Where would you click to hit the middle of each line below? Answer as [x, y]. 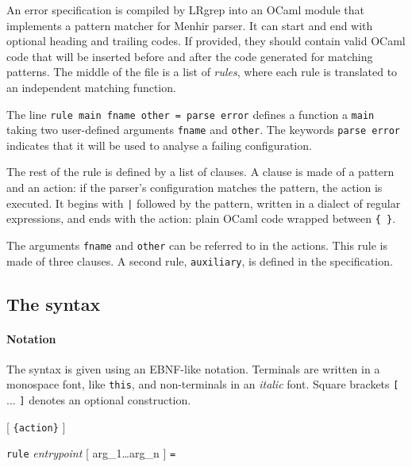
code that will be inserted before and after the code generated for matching [190, 56]
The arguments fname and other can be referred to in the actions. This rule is [197, 245]
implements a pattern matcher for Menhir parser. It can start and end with [190, 25]
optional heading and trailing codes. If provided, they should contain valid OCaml [206, 41]
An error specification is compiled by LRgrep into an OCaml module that [186, 10]
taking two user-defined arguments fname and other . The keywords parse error [204, 130]
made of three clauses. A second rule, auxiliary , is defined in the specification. [200, 260]
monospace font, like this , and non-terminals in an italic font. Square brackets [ [203, 384]
